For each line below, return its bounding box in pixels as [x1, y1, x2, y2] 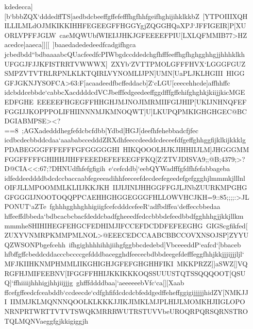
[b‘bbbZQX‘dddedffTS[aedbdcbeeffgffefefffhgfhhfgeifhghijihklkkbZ [4, 11, 200, 21]
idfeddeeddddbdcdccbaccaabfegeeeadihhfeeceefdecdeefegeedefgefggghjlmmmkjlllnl [4, 173, 245, 183]
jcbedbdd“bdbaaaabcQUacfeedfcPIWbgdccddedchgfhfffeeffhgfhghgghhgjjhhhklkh [4, 49, 245, 59]
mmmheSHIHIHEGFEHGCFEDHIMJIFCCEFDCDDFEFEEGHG [4, 220, 203, 230]
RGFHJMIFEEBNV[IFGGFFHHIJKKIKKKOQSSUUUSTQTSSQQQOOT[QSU [4, 268, 246, 278]
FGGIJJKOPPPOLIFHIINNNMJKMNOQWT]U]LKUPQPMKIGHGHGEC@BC [4, 106, 247, 116]
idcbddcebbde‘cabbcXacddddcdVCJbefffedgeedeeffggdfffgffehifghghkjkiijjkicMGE [4, 87, 245, 97]
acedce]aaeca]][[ [4, 39, 50, 50]
